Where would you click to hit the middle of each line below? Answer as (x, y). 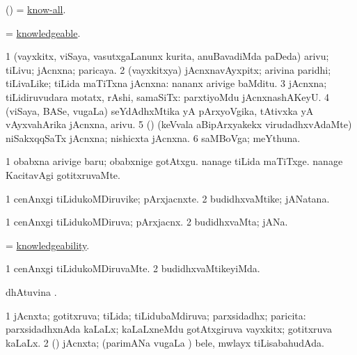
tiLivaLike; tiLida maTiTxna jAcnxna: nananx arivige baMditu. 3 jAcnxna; (166, 83)
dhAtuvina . (31, 291)
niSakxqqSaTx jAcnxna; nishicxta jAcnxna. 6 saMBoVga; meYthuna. (153, 137)
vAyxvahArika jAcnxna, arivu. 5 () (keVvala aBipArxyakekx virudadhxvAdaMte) (179, 124)
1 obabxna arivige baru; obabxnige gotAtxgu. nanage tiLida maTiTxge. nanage (174, 161)
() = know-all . (36, 9)
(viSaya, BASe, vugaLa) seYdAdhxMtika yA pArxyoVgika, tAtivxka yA (160, 110)
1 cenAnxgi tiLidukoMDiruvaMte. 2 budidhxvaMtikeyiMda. (133, 268)
